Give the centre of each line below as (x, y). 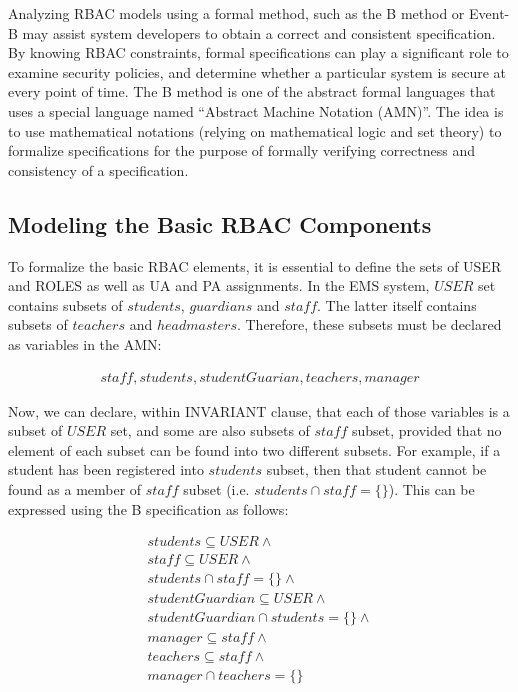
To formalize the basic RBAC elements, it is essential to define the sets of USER (255, 265)
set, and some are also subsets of (210, 430)
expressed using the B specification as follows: (148, 508)
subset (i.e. (216, 488)
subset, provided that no (426, 430)
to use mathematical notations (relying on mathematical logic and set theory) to (255, 130)
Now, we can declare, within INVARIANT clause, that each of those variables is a (259, 410)
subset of (35, 430)
